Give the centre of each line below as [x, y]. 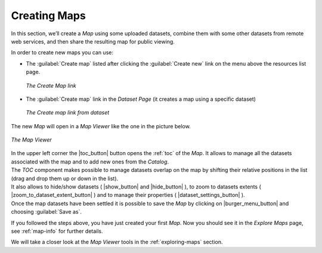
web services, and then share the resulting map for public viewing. [93, 41]
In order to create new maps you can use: [62, 53]
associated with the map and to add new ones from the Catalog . [90, 162]
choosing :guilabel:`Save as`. [46, 212]
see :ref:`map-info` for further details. [57, 231]
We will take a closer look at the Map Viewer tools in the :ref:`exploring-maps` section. [117, 242]
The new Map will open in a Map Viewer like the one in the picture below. [101, 126]
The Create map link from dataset [68, 113]
